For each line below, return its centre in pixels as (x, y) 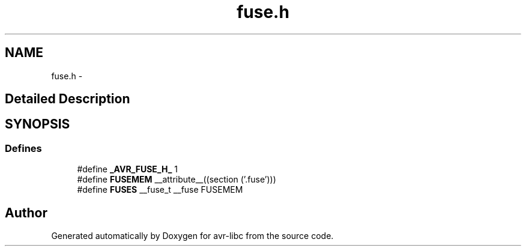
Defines (23, 148)
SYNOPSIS (38, 124)
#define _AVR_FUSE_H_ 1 (128, 169)
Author (26, 213)
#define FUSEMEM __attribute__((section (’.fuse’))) (177, 180)
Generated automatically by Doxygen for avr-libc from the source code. (192, 236)
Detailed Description (68, 99)
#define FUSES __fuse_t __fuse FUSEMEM (160, 190)
